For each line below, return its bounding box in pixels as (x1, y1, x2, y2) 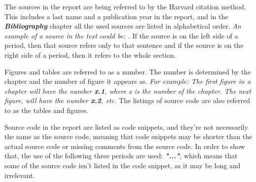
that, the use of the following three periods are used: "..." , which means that (4, 150, 238, 161)
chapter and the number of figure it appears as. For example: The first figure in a (4, 76, 251, 86)
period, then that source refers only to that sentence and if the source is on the (4, 40, 244, 50)
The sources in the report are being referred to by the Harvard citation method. (4, 1, 246, 11)
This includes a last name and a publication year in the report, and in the (4, 11, 228, 21)
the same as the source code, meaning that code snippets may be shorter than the (4, 131, 253, 142)
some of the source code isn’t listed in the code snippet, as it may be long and (4, 160, 241, 170)
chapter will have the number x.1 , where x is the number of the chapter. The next (4, 85, 251, 96)
